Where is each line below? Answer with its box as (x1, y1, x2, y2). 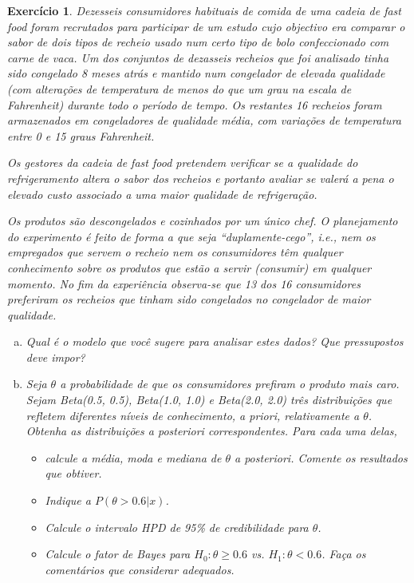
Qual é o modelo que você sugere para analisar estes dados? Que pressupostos (26, 333, 404, 350)
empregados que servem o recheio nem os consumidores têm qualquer (7, 244, 343, 260)
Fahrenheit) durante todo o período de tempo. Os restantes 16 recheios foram (7, 96, 382, 113)
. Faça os (321, 545, 366, 562)
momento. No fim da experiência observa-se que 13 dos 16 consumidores (7, 275, 361, 291)
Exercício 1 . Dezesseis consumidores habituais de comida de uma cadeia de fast (7, 2, 401, 18)
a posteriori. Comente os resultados (234, 449, 408, 466)
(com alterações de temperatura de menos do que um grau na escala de (7, 80, 352, 97)
